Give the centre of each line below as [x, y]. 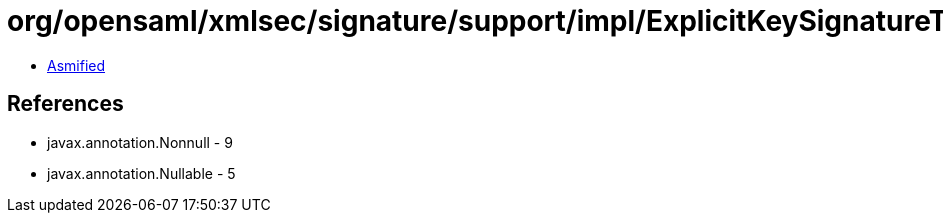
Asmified [76, 65]
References [65, 104]
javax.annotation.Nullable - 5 [141, 173]
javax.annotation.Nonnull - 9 [140, 142]
